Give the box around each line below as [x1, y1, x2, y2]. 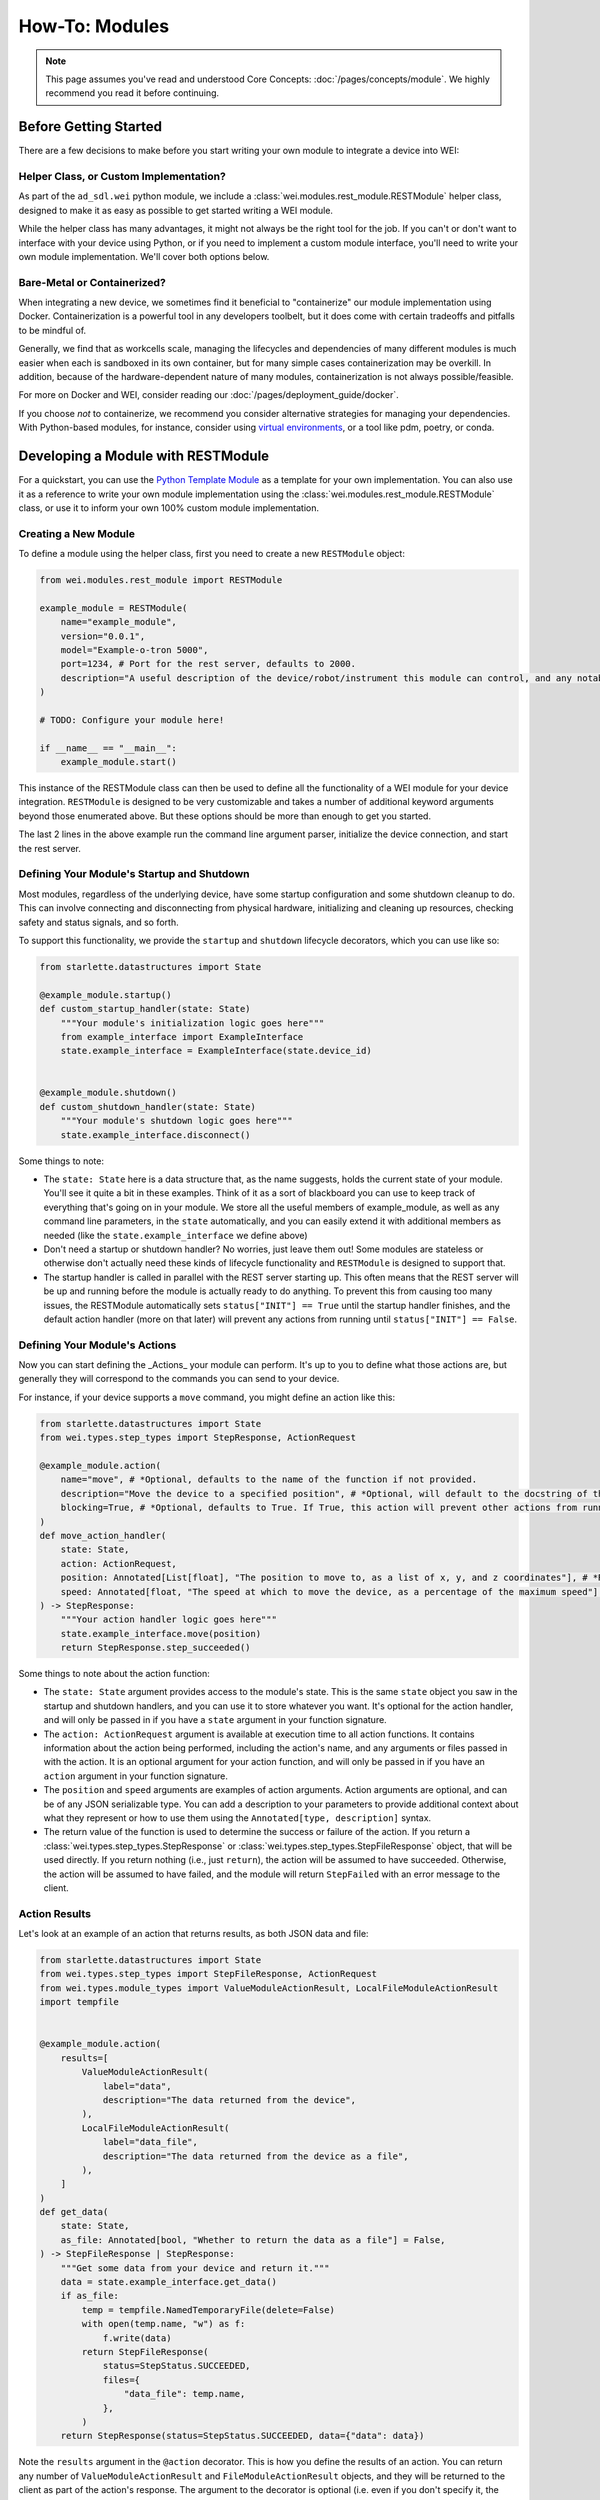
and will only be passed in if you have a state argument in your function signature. [43, 1714, 387, 1726]
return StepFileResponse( [81, 2346, 209, 2357]
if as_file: [60, 2290, 120, 2302]
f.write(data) [102, 2332, 172, 2344]
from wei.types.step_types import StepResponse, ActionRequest [39, 1432, 357, 1444]
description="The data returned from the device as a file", [102, 2150, 409, 2162]
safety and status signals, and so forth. [18, 916, 179, 928]
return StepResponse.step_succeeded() [60, 1642, 251, 1654]
